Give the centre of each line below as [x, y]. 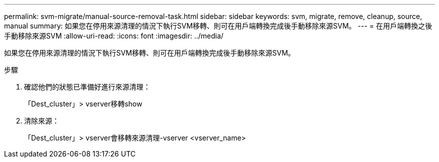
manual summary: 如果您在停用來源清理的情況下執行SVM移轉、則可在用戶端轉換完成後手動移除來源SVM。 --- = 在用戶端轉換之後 [218, 26]
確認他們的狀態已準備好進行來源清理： [87, 87]
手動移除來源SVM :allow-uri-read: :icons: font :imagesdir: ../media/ [114, 36]
